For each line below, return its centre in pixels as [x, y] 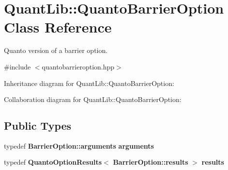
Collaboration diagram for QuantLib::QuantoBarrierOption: [93, 99]
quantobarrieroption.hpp [78, 66]
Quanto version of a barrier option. [56, 50]
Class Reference [58, 27]
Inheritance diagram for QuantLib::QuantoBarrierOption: [89, 83]
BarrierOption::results [151, 162]
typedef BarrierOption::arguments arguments [79, 145]
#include [17, 66]
